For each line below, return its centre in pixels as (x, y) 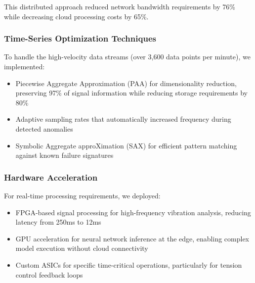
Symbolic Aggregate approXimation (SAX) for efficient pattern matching (126, 145)
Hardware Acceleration (51, 177)
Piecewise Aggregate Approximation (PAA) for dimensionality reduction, (126, 83)
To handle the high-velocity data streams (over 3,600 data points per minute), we (127, 57)
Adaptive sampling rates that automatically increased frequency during (123, 119)
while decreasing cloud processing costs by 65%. (76, 16)
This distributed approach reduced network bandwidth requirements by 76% (120, 6)
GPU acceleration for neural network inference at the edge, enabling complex (132, 238)
